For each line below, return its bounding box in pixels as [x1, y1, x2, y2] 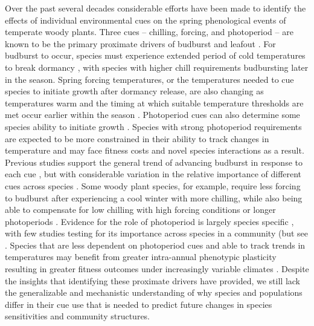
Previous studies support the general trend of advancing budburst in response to [5, 155, 303, 168]
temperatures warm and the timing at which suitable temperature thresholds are [5, 96, 304, 109]
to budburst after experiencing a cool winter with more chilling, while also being [5, 191, 303, 204]
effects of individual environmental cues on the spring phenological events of [5, 13, 286, 26]
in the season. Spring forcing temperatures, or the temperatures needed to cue [5, 73, 294, 85]
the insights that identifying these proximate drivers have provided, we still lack [5, 274, 300, 287]
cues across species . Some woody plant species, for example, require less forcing [5, 179, 301, 192]
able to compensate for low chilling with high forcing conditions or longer [5, 203, 276, 216]
